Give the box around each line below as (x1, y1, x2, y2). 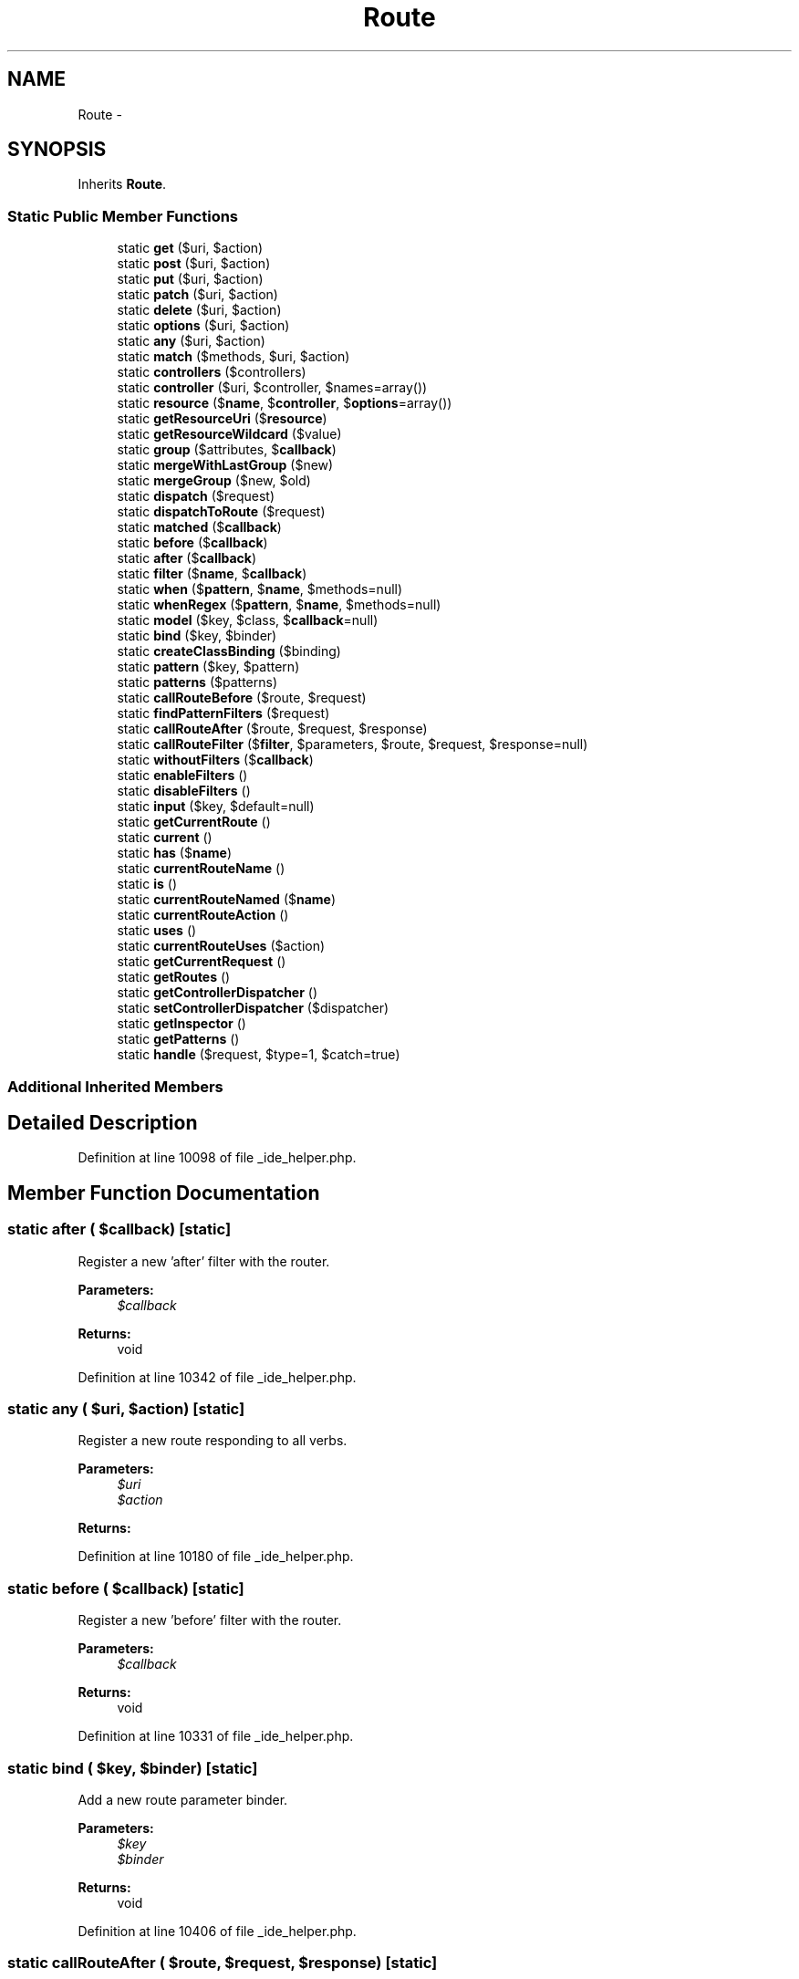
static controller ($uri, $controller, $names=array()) (117, 380, 428, 396)
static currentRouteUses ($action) (117, 938, 326, 954)
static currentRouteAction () (117, 907, 289, 923)
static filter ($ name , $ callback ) (117, 566, 307, 582)
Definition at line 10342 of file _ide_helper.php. (78, 1369, 357, 1385)
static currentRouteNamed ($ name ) (117, 891, 337, 908)
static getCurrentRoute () (117, 814, 271, 830)
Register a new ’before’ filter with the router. (78, 1612, 342, 1629)
